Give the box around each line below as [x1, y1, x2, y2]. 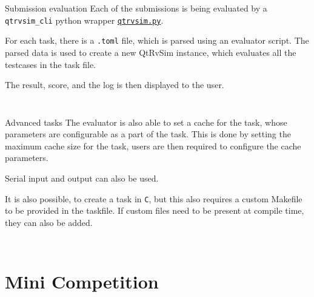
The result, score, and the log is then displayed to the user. [5, 78, 224, 91]
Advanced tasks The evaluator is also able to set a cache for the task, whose [5, 115, 287, 128]
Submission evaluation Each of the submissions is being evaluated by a [5, 2, 267, 14]
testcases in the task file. [5, 58, 96, 70]
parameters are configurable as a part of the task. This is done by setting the [5, 128, 291, 140]
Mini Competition [5, 268, 159, 293]
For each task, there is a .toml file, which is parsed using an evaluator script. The [5, 34, 309, 47]
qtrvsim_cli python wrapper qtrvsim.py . [5, 13, 164, 26]
